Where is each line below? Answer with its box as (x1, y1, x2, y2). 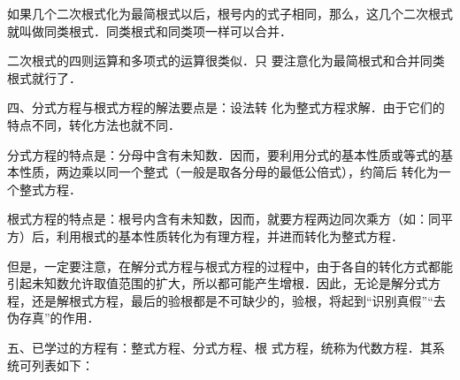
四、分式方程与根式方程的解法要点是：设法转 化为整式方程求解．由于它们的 (7, 98, 445, 117)
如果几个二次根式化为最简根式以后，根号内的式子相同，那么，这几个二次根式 (7, 4, 453, 22)
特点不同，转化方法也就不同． (7, 115, 180, 133)
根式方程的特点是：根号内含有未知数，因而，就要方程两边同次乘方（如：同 (7, 209, 441, 228)
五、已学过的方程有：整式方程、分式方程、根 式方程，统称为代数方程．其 (7, 338, 433, 356)
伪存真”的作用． (7, 308, 100, 327)
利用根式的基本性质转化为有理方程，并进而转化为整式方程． (56, 226, 403, 245)
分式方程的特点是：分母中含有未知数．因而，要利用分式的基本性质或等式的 (7, 145, 441, 163)
